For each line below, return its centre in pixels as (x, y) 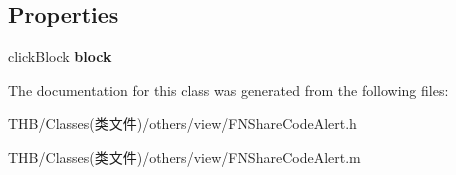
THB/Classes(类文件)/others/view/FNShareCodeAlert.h (182, 123)
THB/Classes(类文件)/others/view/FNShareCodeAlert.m (184, 156)
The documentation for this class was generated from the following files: (228, 89)
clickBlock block (60, 56)
